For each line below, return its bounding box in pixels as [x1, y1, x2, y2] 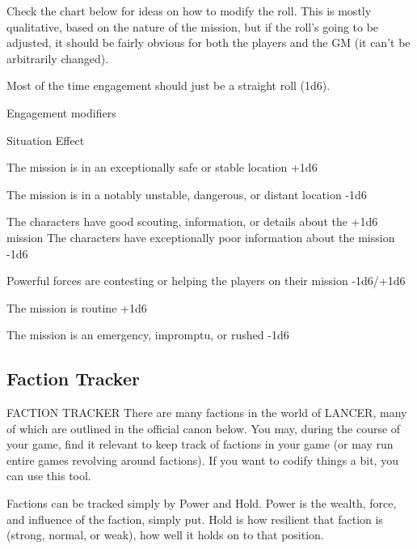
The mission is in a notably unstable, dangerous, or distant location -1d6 [6, 185, 367, 202]
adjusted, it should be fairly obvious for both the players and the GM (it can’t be [6, 34, 411, 51]
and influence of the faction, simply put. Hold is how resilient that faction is [6, 510, 383, 527]
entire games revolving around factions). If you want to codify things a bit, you [6, 451, 398, 468]
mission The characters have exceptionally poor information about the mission [6, 228, 395, 245]
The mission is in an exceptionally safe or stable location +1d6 [6, 159, 318, 176]
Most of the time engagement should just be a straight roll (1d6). [6, 77, 331, 94]
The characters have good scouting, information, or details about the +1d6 [6, 213, 378, 230]
